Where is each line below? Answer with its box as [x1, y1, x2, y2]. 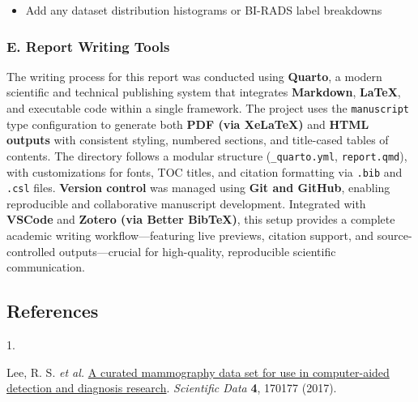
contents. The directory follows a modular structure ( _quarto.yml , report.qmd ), [6, 147, 407, 164]
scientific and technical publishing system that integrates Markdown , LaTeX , [6, 83, 401, 100]
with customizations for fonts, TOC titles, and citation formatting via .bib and [6, 163, 403, 180]
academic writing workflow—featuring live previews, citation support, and [6, 227, 374, 243]
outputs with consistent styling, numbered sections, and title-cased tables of [6, 131, 389, 148]
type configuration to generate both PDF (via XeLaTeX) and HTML [6, 115, 369, 132]
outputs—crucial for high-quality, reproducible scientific [58, 242, 336, 259]
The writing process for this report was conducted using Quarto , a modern [6, 67, 382, 84]
